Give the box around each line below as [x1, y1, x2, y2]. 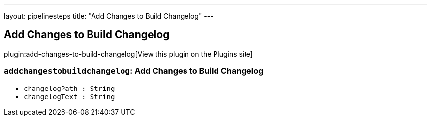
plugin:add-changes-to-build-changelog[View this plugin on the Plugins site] [4, 49, 253, 58]
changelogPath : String [24, 84, 115, 92]
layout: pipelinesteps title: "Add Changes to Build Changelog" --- [4, 12, 214, 20]
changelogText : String [24, 92, 115, 101]
